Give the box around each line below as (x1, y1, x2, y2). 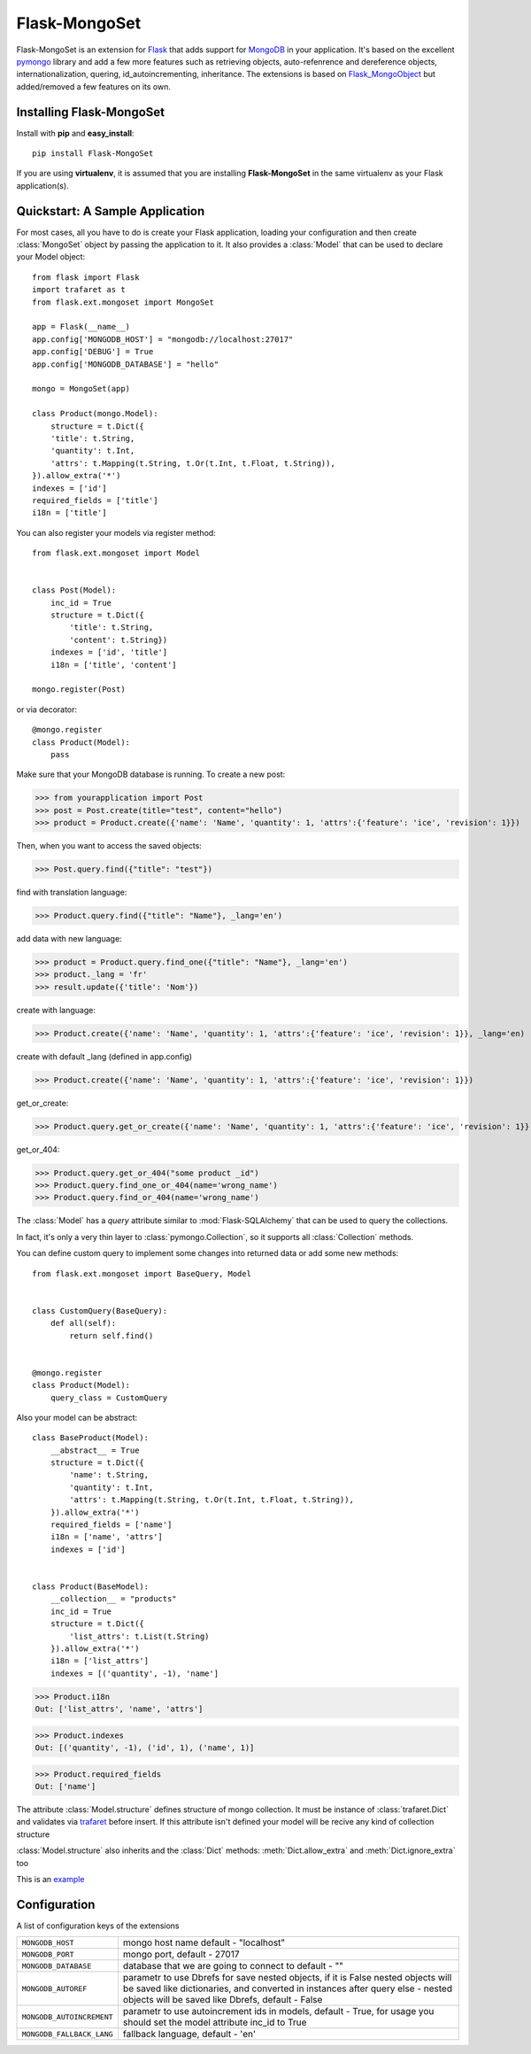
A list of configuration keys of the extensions (16, 1920, 181, 1931)
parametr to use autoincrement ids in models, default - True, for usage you (122, 2005, 435, 2018)
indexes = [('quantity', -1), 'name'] (50, 1668, 219, 1678)
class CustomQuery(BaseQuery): (32, 1306, 168, 1315)
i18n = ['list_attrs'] (50, 1656, 150, 1666)
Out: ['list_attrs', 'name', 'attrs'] (35, 1704, 204, 1714)
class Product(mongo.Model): (32, 408, 158, 419)
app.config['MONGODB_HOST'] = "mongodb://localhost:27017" (32, 334, 294, 345)
